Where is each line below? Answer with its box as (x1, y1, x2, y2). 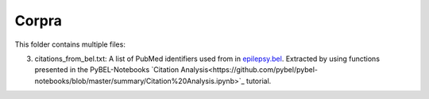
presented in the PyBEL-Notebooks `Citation (34, 65, 180, 74)
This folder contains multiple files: (14, 40, 126, 49)
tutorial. (246, 76, 272, 86)
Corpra (14, 12, 63, 29)
